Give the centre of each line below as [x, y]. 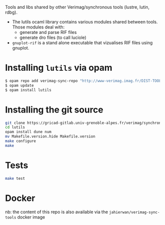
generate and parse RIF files [48, 32]
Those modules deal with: [38, 27]
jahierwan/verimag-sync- [134, 212]
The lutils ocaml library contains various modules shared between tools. [85, 22]
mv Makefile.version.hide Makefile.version [50, 137]
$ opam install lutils [28, 90]
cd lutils [15, 127]
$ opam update [20, 85]
